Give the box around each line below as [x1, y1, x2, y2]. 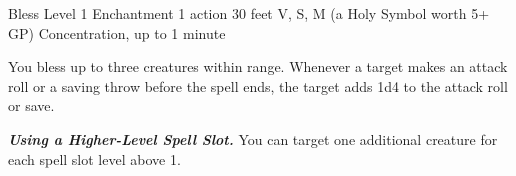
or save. [8, 95, 55, 116]
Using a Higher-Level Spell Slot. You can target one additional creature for [8, 128, 498, 149]
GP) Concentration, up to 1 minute [8, 22, 226, 43]
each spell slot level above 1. [8, 148, 181, 169]
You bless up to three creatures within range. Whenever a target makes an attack [8, 56, 508, 77]
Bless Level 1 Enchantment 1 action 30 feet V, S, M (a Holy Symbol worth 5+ [8, 3, 490, 23]
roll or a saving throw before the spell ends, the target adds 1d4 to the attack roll [8, 75, 508, 96]
